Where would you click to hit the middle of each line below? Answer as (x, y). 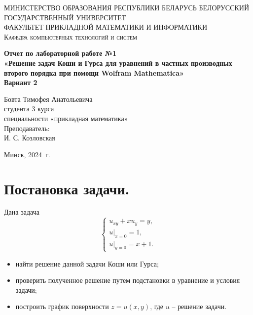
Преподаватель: (27, 128)
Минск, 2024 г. (27, 154)
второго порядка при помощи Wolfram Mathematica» (94, 72)
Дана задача (22, 212)
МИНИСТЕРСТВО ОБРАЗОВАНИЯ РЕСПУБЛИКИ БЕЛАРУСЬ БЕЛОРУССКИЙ (127, 7)
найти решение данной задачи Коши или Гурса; (87, 263)
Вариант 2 (21, 82)
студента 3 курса (29, 109)
